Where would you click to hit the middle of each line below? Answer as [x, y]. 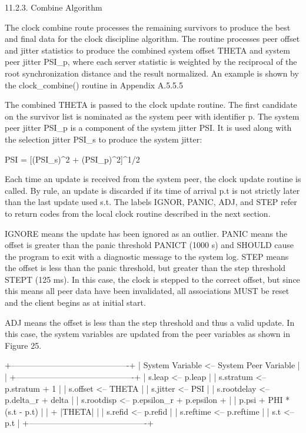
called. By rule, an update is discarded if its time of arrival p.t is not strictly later [152, 190]
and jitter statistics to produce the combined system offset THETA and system [148, 50]
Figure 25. [23, 345]
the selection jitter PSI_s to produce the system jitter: [104, 139]
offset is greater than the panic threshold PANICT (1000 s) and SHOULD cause [149, 245]
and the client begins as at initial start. [75, 303]
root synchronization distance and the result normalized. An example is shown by [152, 73]
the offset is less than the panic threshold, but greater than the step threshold [145, 268]
